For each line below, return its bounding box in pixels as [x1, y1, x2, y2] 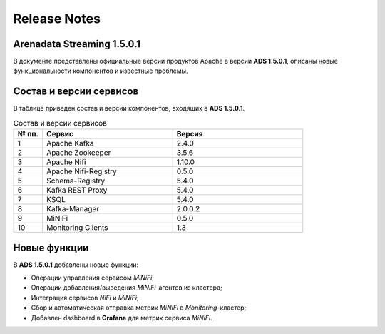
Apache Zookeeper [46, 148, 111, 158]
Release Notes [13, 11, 101, 26]
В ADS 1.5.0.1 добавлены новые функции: [13, 260, 139, 269]
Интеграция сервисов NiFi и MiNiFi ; [31, 293, 139, 302]
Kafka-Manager [46, 204, 100, 214]
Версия [176, 129, 203, 139]
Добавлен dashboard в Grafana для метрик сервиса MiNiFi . [31, 313, 213, 322]
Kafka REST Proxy [46, 186, 108, 196]
